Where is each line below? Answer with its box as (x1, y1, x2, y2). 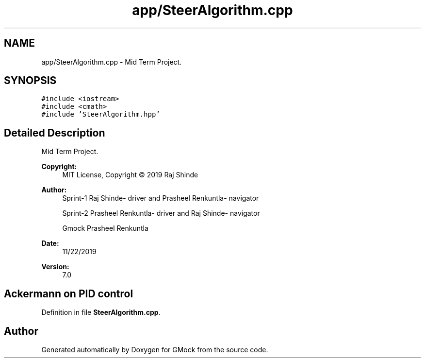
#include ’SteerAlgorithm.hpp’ (41, 110, 160, 119)
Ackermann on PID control (4, 287, 133, 300)
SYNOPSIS (4, 74, 57, 87)
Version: (41, 262, 69, 271)
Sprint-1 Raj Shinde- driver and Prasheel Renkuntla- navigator (62, 194, 259, 203)
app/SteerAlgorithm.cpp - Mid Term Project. (41, 57, 182, 66)
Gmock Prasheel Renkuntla (62, 224, 148, 233)
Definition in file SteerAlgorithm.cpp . (41, 308, 161, 317)
